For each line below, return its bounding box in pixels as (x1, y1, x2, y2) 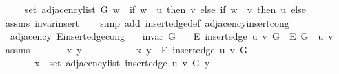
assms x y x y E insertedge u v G (5, 42, 248, 56)
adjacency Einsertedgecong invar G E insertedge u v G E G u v (10, 29, 333, 43)
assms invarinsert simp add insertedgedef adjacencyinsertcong (5, 15, 289, 29)
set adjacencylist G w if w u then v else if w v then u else (24, 2, 306, 16)
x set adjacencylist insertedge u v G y (34, 56, 210, 70)
